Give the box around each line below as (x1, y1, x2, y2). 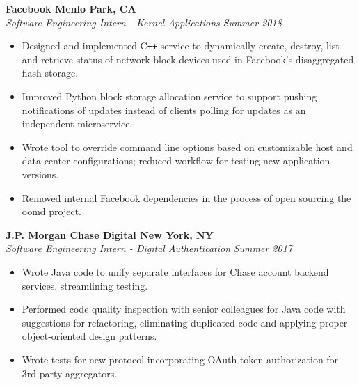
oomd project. (22, 204, 82, 219)
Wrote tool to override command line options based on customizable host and (22, 139, 353, 154)
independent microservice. (22, 116, 133, 131)
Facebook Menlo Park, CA (6, 1, 136, 15)
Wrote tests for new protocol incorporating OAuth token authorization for (22, 352, 339, 366)
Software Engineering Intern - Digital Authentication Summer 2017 (6, 241, 292, 256)
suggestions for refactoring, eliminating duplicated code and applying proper (22, 315, 348, 329)
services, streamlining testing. (22, 278, 148, 292)
